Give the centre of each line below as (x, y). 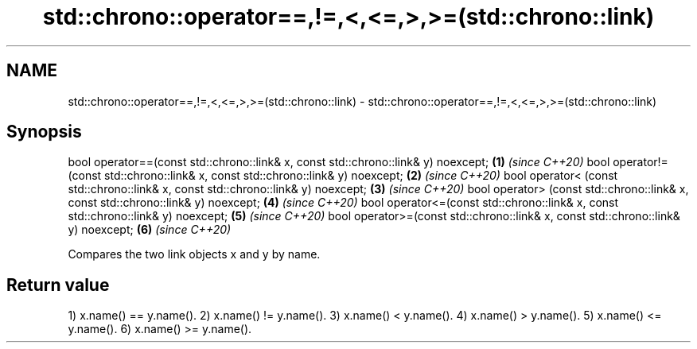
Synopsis (44, 132)
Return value (58, 285)
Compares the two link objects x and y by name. (194, 254)
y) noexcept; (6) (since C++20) (150, 230)
